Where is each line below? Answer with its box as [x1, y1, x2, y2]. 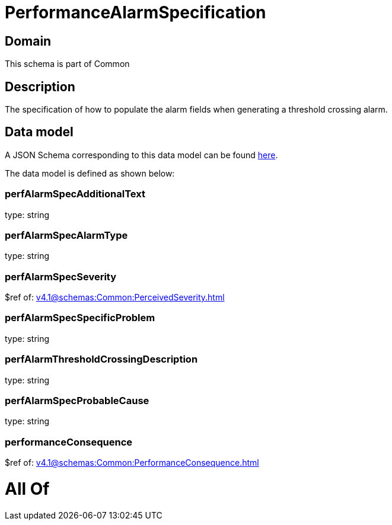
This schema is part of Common [5, 59, 130, 69]
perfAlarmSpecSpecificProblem [5, 312, 155, 324]
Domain [5, 33, 52, 49]
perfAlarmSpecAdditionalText [5, 188, 145, 200]
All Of [5, 478, 50, 499]
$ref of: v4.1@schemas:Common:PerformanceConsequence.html [5, 457, 259, 468]
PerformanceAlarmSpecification [5, 2, 266, 23]
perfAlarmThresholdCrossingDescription [5, 353, 198, 366]
